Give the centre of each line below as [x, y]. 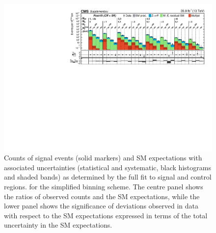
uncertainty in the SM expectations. [58, 225]
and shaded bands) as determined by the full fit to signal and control [108, 177]
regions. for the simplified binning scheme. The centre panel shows [104, 187]
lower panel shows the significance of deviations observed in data [101, 206]
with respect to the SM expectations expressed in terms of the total [106, 215]
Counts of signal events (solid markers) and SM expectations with [103, 158]
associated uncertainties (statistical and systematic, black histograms [108, 167]
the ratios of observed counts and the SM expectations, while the [102, 196]
